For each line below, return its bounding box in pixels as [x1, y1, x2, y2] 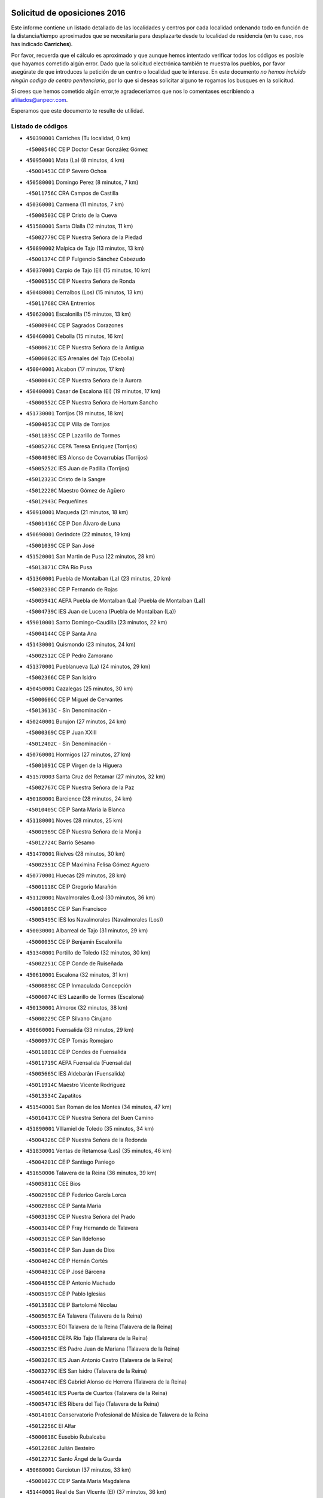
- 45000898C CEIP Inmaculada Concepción [26, 982, 132, 989]
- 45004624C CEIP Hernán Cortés [26, 1257, 108, 1264]
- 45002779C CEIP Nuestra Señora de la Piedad [26, 234, 142, 241]
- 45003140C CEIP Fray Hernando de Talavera [26, 1224, 139, 1231]
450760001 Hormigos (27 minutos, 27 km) [26, 751, 131, 758]
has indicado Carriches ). [11, 41, 73, 48]
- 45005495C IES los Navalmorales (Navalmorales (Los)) [26, 916, 164, 923]
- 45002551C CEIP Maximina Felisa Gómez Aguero [26, 860, 150, 868]
